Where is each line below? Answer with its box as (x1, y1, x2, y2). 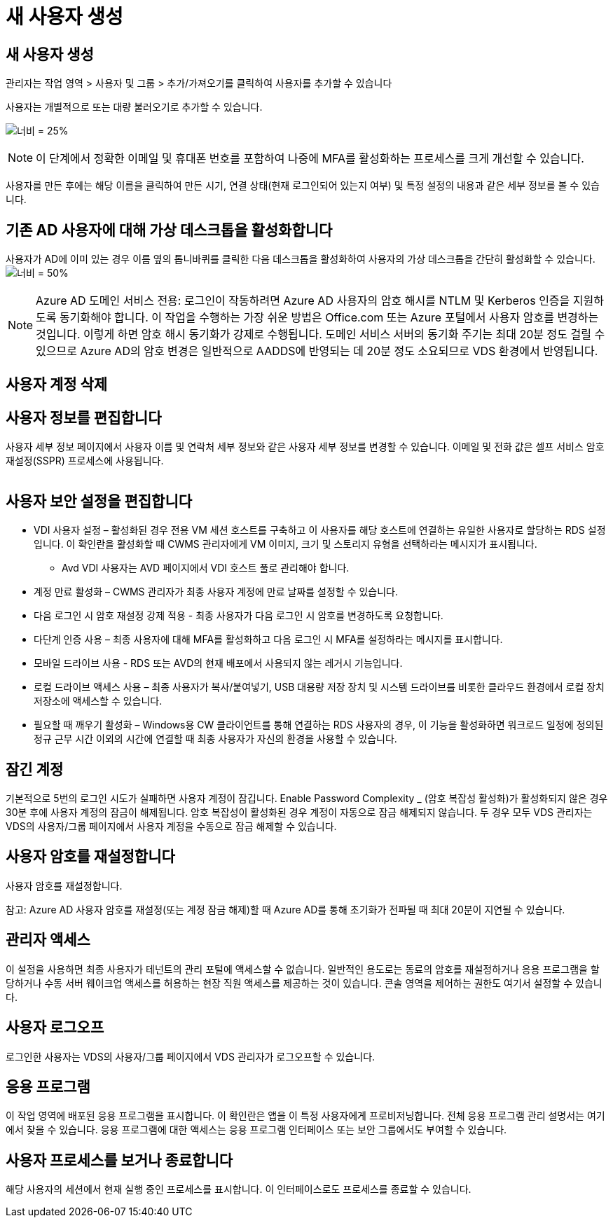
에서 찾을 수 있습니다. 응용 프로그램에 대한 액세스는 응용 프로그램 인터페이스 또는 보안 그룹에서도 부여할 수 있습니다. (6, 1124, 507, 1136)
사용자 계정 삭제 (6, 375, 108, 394)
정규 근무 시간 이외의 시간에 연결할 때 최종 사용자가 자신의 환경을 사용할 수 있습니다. (34, 733, 397, 745)
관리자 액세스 (6, 931, 90, 949)
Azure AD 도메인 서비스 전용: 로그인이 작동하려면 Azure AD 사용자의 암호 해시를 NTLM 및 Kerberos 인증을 (36, 293, 570, 308)
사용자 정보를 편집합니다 (6, 408, 162, 427)
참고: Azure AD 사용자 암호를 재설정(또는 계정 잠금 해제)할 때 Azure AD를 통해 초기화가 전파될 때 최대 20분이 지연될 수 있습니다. (6, 903, 565, 915)
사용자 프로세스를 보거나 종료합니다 (6, 1151, 233, 1169)
